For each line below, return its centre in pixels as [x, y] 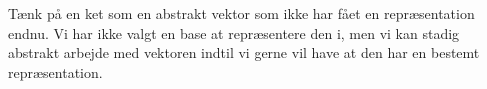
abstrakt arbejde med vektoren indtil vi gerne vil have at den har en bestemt [244, 52]
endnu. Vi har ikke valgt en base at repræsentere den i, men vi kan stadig [234, 32]
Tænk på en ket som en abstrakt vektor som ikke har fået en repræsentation [241, 13]
